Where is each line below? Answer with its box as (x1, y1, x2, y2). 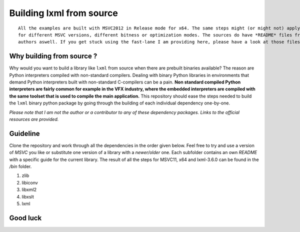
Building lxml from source (9, 7, 118, 18)
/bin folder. (9, 163, 32, 169)
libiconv (21, 179, 38, 185)
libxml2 (21, 186, 37, 192)
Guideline (9, 129, 40, 137)
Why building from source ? (9, 52, 97, 60)
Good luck (9, 213, 42, 222)
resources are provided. (9, 116, 59, 122)
